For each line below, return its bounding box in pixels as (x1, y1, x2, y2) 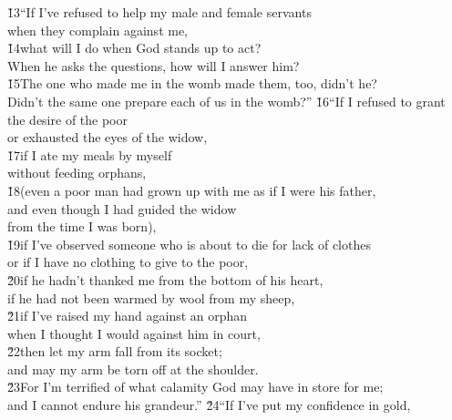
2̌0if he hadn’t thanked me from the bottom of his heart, (7, 270, 324, 289)
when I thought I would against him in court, (7, 323, 261, 343)
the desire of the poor (7, 109, 128, 128)
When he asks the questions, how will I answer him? (7, 56, 300, 75)
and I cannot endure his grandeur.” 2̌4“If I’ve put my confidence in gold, (7, 395, 411, 415)
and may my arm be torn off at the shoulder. (7, 359, 259, 378)
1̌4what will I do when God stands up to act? (7, 38, 262, 57)
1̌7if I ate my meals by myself (7, 145, 172, 164)
